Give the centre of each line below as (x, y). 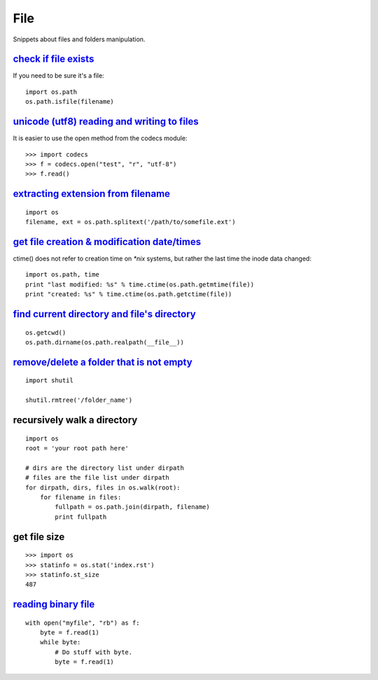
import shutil (49, 381)
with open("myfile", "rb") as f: (83, 623)
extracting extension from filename (92, 194)
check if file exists (54, 59)
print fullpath (81, 517)
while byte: (60, 642)
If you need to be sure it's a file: (58, 76)
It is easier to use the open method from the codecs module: (100, 138)
